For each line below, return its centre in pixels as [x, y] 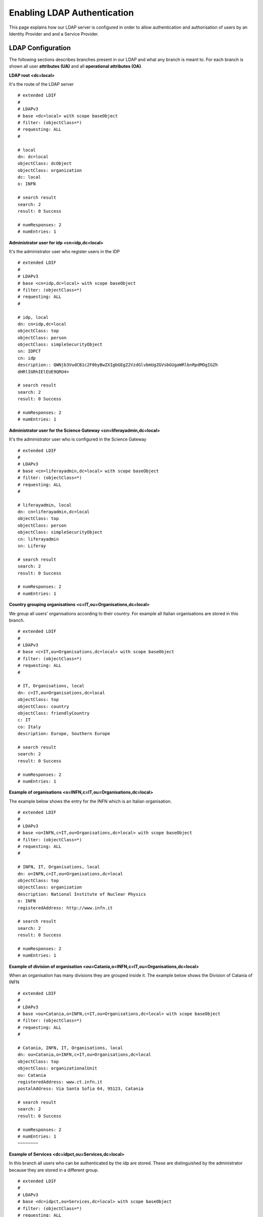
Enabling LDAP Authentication [71, 13]
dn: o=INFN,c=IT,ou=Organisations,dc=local [70, 874]
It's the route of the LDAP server [41, 84]
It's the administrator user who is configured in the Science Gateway [78, 439]
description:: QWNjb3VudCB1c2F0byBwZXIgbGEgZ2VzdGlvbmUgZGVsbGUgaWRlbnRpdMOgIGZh [118, 365]
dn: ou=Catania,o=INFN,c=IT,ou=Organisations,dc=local [85, 1055]
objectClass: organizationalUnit [57, 1068]
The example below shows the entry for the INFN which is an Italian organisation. [90, 801]
